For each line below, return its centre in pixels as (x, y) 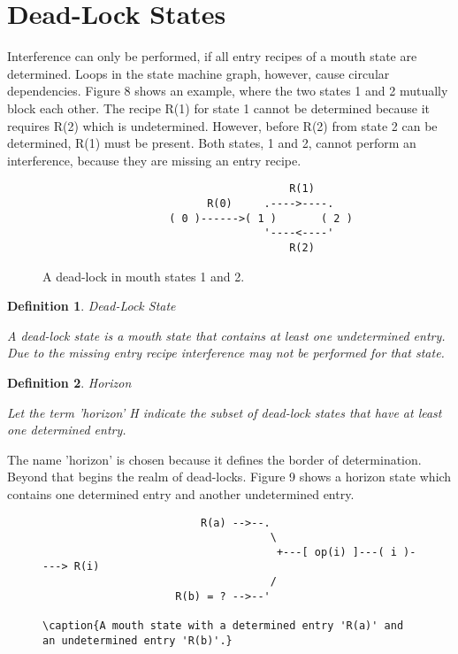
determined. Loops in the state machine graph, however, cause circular (198, 73)
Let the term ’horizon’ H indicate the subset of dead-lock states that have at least (225, 412)
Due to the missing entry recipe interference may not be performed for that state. (226, 353)
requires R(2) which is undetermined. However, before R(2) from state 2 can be (222, 125)
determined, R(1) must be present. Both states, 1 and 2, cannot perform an (212, 143)
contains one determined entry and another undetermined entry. (181, 493)
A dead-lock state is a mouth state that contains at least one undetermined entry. (226, 335)
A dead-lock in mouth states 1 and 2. (144, 276)
